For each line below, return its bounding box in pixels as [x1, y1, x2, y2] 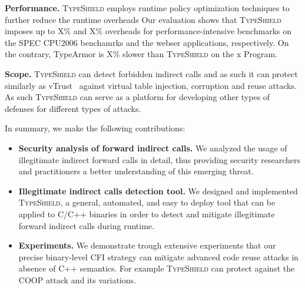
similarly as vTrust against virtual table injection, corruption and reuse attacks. [5, 79, 297, 91]
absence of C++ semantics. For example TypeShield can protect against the [18, 262, 295, 274]
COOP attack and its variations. [18, 273, 136, 286]
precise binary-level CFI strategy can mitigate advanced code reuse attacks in [18, 250, 299, 263]
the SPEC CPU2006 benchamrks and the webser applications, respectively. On [5, 36, 289, 48]
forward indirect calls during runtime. [18, 219, 154, 231]
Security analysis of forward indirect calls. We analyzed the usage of [18, 141, 287, 154]
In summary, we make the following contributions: [5, 122, 185, 134]
